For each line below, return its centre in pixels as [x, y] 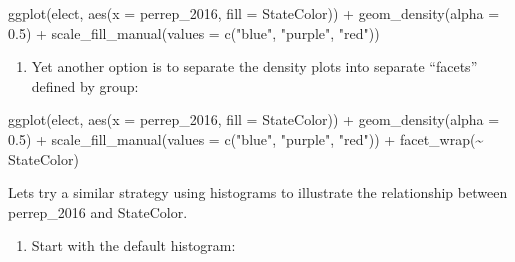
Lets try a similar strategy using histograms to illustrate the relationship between [258, 192]
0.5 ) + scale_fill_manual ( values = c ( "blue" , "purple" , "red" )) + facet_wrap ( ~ [246, 138]
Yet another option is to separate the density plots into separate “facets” [254, 66]
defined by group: [85, 85]
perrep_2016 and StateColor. [98, 211]
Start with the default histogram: [133, 245]
